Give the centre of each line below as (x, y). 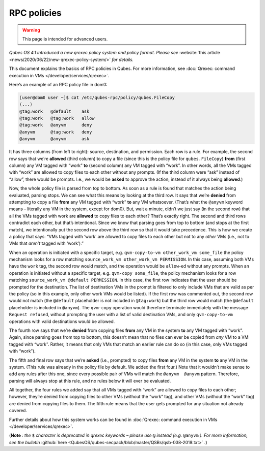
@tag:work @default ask (54, 111)
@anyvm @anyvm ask (54, 139)
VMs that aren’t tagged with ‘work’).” (46, 243)
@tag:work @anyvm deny (56, 125)
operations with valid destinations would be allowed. (62, 321)
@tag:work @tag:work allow (57, 118)
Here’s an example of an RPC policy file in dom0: (58, 84)
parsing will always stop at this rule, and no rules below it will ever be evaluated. (90, 381)
